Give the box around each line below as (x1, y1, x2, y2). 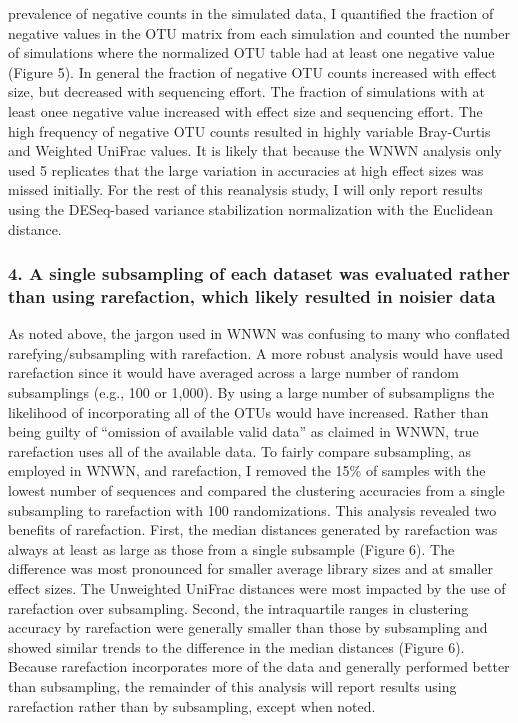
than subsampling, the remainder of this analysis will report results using (8, 675, 457, 696)
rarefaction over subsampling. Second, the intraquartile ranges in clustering (8, 597, 469, 618)
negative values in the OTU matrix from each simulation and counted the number (8, 22, 510, 43)
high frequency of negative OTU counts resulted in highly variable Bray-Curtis (8, 120, 491, 141)
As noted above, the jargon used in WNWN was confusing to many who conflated (8, 323, 511, 344)
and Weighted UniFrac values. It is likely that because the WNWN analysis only (8, 140, 502, 161)
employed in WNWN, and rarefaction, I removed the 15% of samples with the (8, 460, 486, 481)
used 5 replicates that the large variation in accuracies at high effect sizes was (8, 159, 484, 180)
